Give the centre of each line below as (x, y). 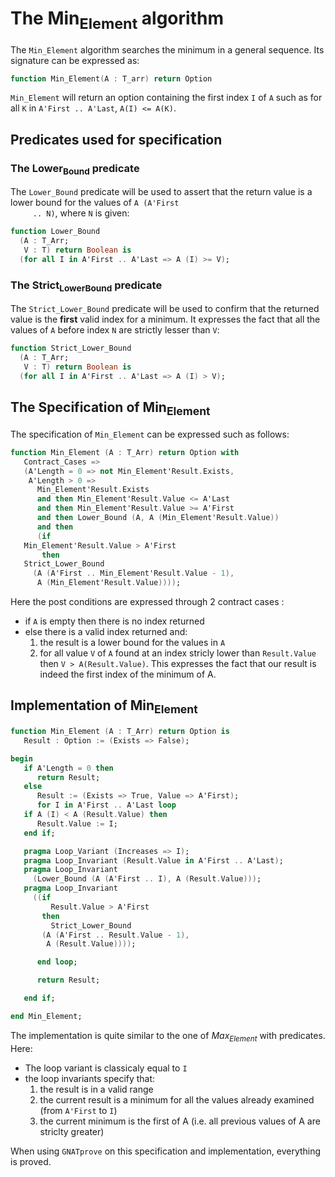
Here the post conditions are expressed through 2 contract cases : (147, 602)
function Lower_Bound (55, 232)
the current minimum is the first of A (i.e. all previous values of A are (180, 1121)
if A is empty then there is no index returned (114, 621)
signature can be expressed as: (75, 60)
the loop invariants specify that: (90, 1078)
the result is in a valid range (96, 1089)
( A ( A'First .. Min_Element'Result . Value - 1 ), (133, 573)
